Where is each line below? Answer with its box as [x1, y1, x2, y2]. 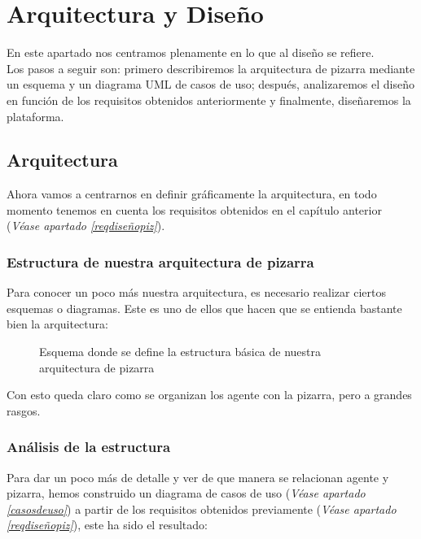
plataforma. [7, 107, 64, 124]
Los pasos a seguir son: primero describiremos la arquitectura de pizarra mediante [7, 59, 415, 76]
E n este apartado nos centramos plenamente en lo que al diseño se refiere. [7, 44, 375, 61]
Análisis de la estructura [7, 437, 171, 457]
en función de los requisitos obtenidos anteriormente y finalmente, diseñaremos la [7, 91, 411, 108]
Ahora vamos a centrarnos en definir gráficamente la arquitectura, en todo [7, 185, 377, 202]
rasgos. [7, 402, 41, 419]
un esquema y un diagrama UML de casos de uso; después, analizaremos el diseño [7, 76, 414, 93]
